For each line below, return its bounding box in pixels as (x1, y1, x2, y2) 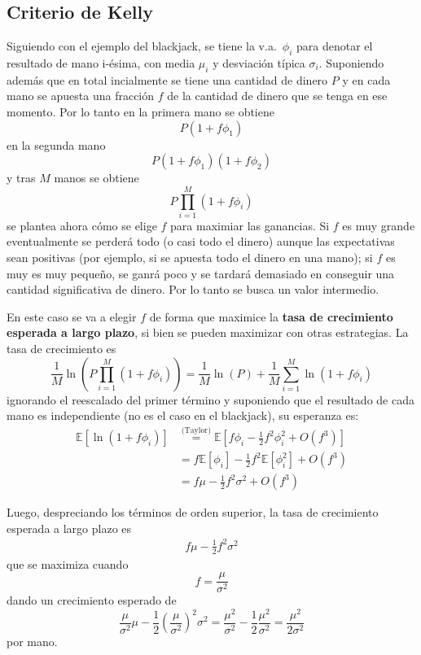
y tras (7, 169, 36, 186)
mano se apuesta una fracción (7, 87, 155, 104)
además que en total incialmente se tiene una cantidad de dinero (7, 71, 328, 88)
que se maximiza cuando (7, 555, 129, 572)
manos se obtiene (54, 169, 139, 186)
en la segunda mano (7, 136, 106, 153)
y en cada (342, 71, 391, 88)
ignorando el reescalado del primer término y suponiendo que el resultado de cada (7, 391, 414, 408)
